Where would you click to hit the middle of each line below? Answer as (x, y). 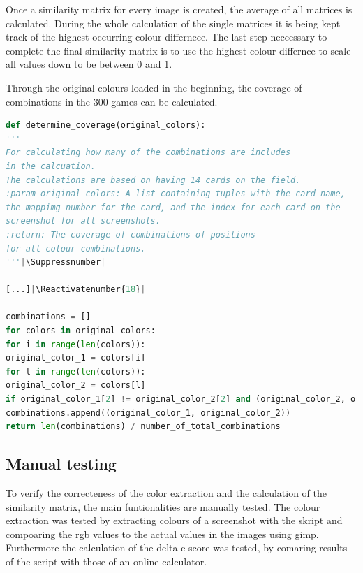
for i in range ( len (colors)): (76, 344)
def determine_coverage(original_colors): (106, 125)
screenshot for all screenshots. (83, 221)
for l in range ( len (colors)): (76, 371)
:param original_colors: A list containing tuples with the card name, (176, 194)
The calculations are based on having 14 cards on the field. (153, 180)
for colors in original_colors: (81, 331)
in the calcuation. (51, 166)
